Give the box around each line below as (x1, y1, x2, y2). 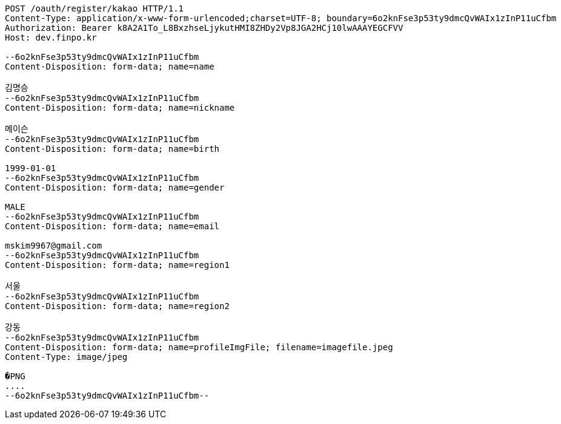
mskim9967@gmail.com (5, 241, 102, 250)
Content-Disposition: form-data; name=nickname (5, 103, 235, 113)
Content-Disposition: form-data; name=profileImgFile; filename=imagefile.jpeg (5, 342, 393, 352)
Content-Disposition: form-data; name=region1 (5, 260, 230, 270)
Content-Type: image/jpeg (5, 352, 128, 362)
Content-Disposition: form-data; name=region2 (5, 301, 230, 311)
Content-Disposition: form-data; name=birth (5, 144, 220, 154)
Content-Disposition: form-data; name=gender (5, 183, 225, 192)
